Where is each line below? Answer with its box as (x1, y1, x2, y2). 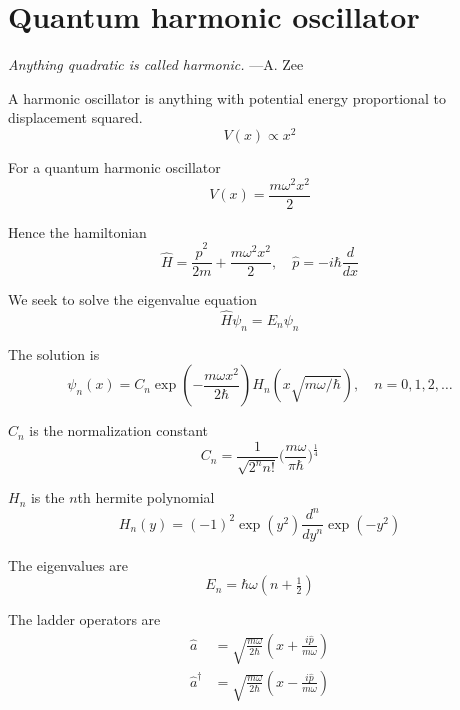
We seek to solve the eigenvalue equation (8, 289, 258, 310)
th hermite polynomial (77, 487, 215, 508)
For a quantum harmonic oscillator (8, 156, 221, 177)
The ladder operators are (8, 609, 161, 630)
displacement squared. (8, 107, 143, 128)
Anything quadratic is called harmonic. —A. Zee (8, 54, 304, 75)
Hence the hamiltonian (8, 221, 147, 242)
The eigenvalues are (8, 554, 128, 575)
